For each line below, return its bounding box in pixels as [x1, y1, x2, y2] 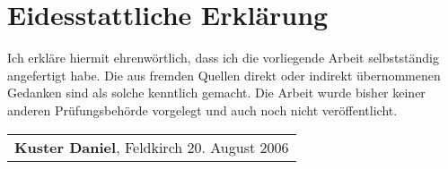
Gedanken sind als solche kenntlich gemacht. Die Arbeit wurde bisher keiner [7, 83, 426, 102]
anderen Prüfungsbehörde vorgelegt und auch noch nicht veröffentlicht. [7, 100, 398, 119]
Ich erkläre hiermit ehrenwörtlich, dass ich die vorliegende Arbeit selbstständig [7, 48, 439, 67]
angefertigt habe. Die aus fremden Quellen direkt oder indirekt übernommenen [7, 65, 441, 84]
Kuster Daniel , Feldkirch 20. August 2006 [14, 136, 289, 157]
